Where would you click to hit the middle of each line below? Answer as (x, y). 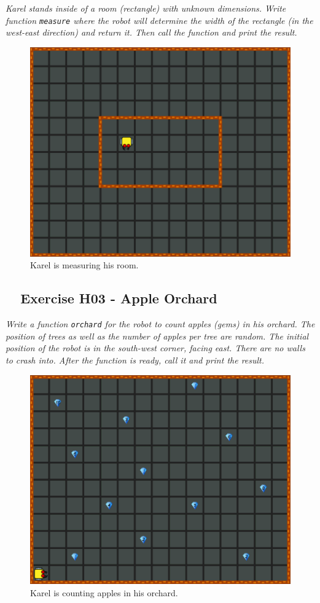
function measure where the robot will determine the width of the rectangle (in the (159, 20)
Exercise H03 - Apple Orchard (119, 298)
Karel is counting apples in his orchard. (104, 592)
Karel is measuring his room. (84, 265)
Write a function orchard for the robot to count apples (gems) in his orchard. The (160, 324)
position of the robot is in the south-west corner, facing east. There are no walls (155, 348)
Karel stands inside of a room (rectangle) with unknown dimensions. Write (146, 8)
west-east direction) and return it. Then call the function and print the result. (151, 32)
